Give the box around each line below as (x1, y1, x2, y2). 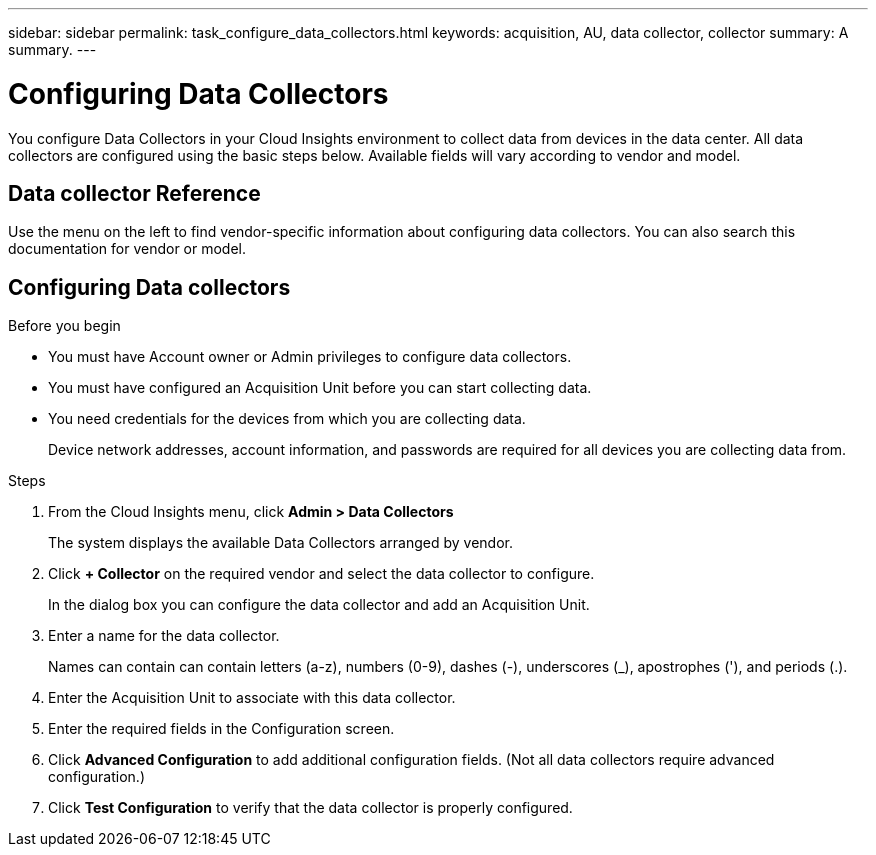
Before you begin (8, 317, 121, 335)
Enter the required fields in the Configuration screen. (48, 720, 395, 738)
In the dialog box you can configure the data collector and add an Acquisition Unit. (48, 596, 590, 614)
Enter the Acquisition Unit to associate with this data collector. (48, 689, 456, 707)
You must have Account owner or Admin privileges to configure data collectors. (48, 348, 572, 366)
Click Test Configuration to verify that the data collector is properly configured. (48, 799, 573, 817)
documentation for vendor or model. (8, 240, 247, 258)
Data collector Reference (8, 180, 261, 206)
